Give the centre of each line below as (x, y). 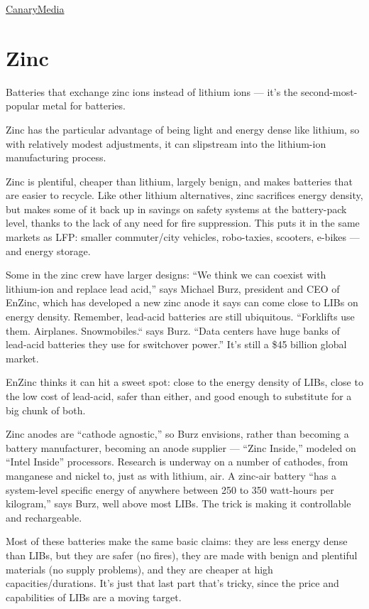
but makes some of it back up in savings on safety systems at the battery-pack (176, 209)
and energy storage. (48, 250)
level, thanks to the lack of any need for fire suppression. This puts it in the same (183, 223)
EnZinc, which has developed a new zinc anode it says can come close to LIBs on (182, 302)
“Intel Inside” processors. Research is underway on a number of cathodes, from (177, 462)
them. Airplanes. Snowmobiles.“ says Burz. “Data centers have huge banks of (173, 330)
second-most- (329, 91)
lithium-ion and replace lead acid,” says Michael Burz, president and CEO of (173, 288)
